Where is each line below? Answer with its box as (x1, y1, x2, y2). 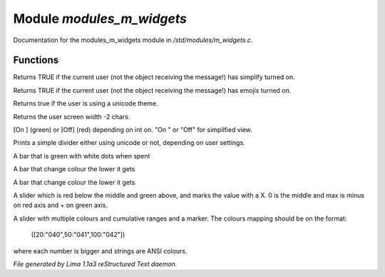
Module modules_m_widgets (13, 11, 188, 26)
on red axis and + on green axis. (13, 201, 108, 210)
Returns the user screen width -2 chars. (13, 112, 130, 121)
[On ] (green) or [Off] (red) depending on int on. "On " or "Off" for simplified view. (13, 126, 253, 134)
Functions (13, 54, 59, 66)
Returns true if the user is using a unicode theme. (13, 99, 158, 108)
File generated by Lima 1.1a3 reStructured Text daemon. (13, 259, 178, 268)
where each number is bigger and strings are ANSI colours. (13, 246, 188, 255)
